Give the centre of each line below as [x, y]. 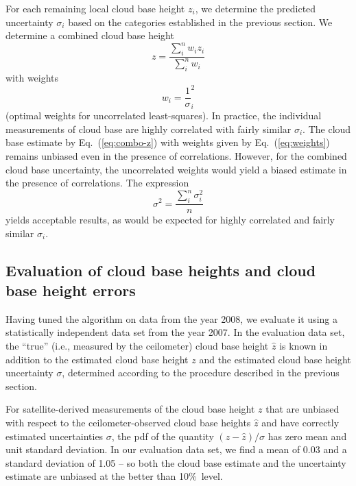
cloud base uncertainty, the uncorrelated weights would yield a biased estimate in [176, 169]
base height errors [71, 290]
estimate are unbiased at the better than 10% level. [114, 476]
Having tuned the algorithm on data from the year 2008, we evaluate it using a [171, 318]
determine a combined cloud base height [90, 35]
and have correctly [300, 423]
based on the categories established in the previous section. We [200, 22]
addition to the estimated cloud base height [97, 359]
